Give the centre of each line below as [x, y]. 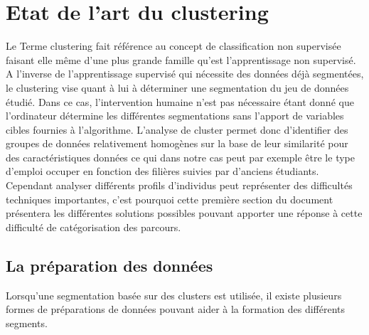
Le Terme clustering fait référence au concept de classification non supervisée [173, 46]
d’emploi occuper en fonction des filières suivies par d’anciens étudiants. [162, 171]
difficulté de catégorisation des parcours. [93, 227]
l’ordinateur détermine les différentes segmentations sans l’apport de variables [175, 116]
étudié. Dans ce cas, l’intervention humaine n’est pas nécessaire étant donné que [180, 101]
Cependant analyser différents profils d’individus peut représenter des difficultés [179, 185]
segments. [27, 323]
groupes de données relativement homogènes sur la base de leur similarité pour [177, 143]
